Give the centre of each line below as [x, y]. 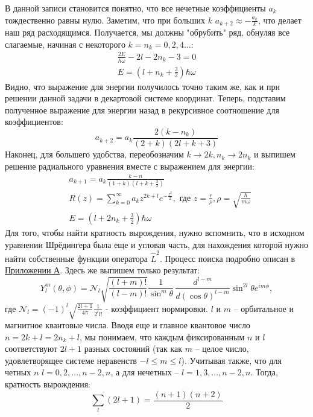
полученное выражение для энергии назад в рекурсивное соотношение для [142, 110]
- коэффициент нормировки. [157, 308]
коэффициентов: [34, 122]
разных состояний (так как [133, 349]
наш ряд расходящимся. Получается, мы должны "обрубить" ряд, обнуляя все [147, 32]
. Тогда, [264, 372]
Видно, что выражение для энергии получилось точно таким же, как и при [142, 86]
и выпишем [274, 154]
